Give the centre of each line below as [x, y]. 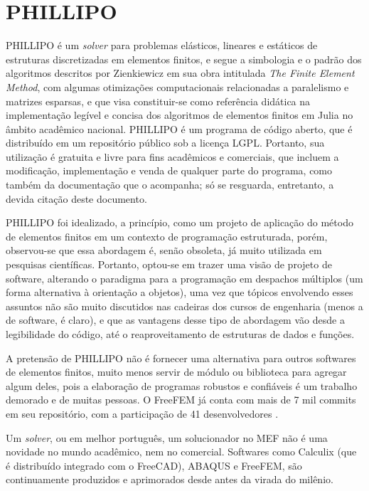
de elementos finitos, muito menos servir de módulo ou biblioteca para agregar [176, 372]
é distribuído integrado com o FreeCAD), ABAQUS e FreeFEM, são [154, 465]
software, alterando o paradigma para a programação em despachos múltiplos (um [184, 278]
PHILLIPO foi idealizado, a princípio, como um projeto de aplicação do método [180, 222]
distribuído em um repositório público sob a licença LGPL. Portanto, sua [165, 143]
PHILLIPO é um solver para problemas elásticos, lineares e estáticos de [162, 45]
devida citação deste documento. [76, 198]
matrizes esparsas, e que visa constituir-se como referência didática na [158, 101]
